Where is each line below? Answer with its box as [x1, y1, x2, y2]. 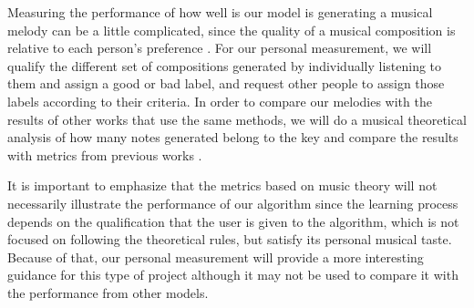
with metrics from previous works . [7, 145, 202, 164]
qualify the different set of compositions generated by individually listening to [7, 56, 442, 75]
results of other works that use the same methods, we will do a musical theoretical [7, 109, 467, 128]
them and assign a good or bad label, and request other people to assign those [7, 74, 445, 93]
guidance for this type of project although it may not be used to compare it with [7, 265, 459, 284]
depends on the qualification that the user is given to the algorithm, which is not [7, 211, 459, 231]
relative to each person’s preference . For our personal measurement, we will [7, 38, 432, 57]
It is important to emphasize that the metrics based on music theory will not [7, 176, 438, 195]
